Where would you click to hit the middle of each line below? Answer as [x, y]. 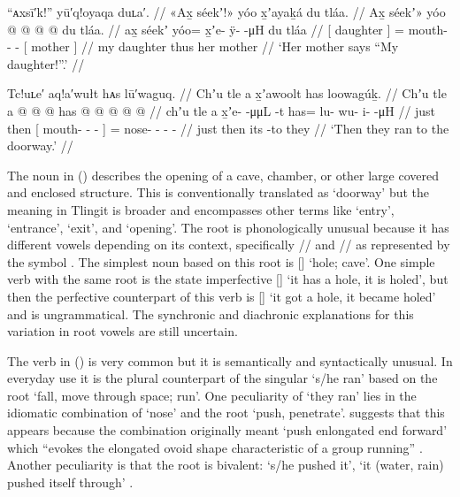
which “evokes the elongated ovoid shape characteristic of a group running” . [215, 447]
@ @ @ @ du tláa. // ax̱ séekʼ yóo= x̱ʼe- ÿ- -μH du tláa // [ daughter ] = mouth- [227, 29]
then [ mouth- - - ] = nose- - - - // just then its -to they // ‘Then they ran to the [228, 128]
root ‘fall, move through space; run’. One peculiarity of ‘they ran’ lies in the [212, 395]
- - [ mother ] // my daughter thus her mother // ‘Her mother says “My [203, 46]
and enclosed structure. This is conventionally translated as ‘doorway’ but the [218, 192]
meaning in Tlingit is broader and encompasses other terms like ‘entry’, [201, 209]
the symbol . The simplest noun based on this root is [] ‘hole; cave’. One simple [221, 261]
